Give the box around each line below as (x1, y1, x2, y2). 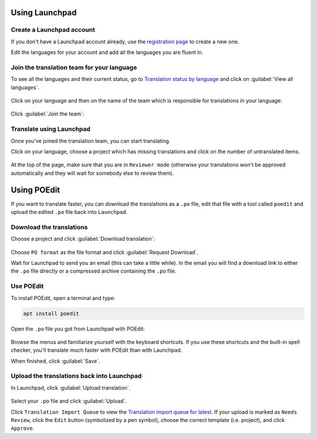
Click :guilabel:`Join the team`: (11, 110, 85, 117)
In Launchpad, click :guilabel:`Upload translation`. (11, 384, 131, 391)
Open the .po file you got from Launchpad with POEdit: (11, 325, 145, 332)
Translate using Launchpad (11, 125, 91, 133)
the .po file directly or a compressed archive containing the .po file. (11, 267, 177, 275)
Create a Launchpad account (11, 26, 95, 34)
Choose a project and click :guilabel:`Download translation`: (11, 235, 155, 243)
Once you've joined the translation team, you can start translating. (11, 137, 171, 144)
